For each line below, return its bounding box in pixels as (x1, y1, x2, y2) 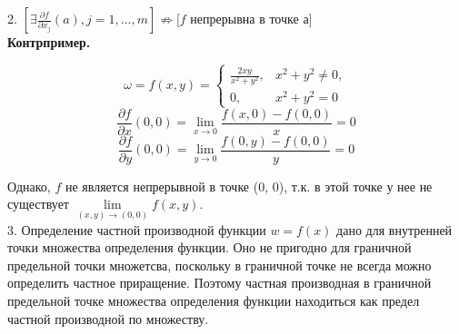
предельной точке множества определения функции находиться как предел (7, 291, 420, 309)
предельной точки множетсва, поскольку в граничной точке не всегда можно (7, 255, 432, 274)
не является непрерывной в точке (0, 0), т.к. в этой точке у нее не (65, 176, 433, 195)
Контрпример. (7, 33, 91, 51)
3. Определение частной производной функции (7, 220, 266, 239)
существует (7, 194, 69, 213)
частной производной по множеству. (7, 309, 209, 328)
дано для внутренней (336, 220, 453, 239)
